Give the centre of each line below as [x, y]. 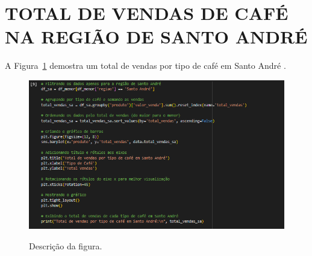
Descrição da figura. [66, 245]
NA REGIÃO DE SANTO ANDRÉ [156, 37]
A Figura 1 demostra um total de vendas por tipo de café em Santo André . [145, 66]
